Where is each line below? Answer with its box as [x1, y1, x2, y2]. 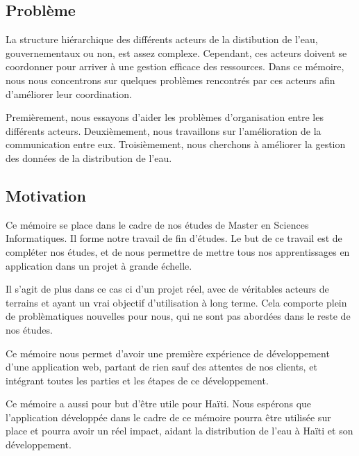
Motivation [6, 184, 86, 206]
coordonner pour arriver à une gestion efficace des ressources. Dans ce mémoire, [6, 59, 344, 74]
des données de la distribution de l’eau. [6, 150, 172, 165]
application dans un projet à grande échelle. [6, 258, 192, 272]
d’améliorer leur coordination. [6, 86, 132, 101]
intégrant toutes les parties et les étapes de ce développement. [6, 373, 269, 387]
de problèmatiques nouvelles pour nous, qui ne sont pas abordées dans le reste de [6, 309, 351, 323]
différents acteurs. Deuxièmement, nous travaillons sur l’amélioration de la [6, 123, 322, 138]
